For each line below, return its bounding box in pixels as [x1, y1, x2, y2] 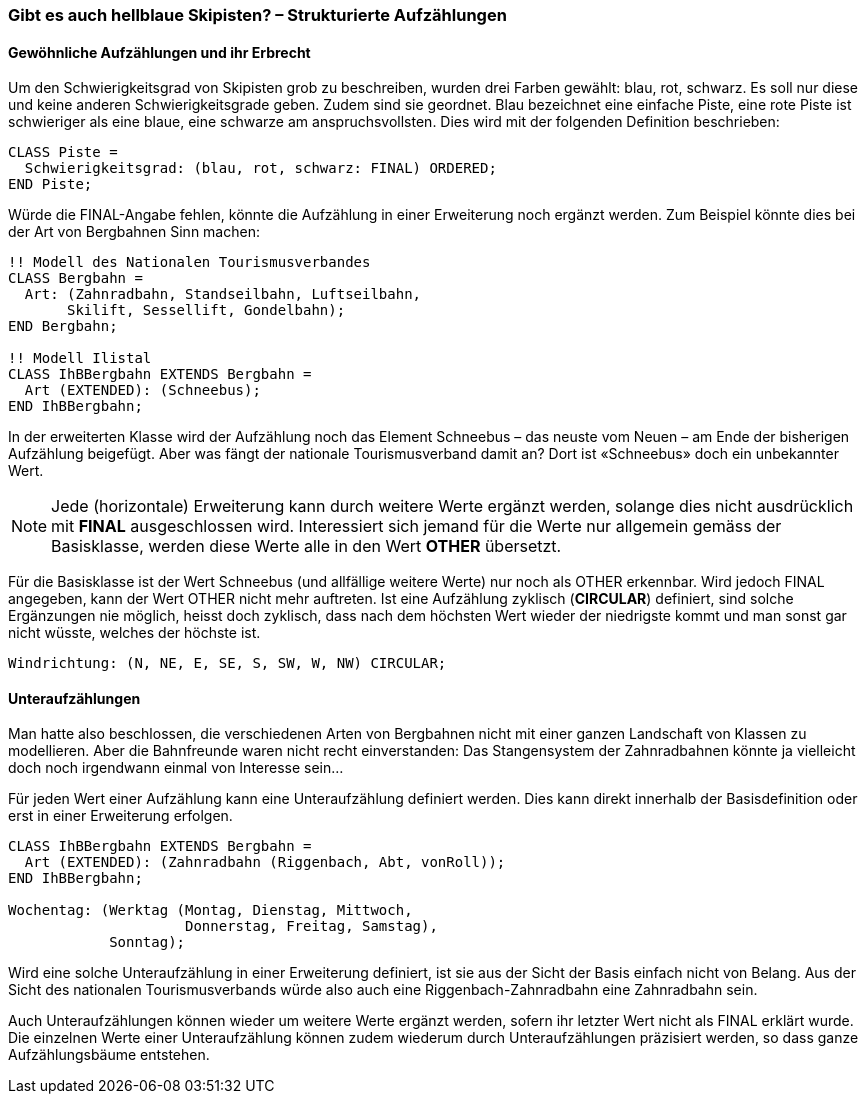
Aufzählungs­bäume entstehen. [8, 1046, 210, 1064]
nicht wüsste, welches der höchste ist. [8, 624, 261, 642]
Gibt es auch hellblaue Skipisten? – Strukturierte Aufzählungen [8, 5, 507, 25]
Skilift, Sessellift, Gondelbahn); [67, 302, 346, 319]
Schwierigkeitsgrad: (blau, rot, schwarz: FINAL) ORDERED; [24, 160, 497, 177]
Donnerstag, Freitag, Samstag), [185, 918, 438, 935]
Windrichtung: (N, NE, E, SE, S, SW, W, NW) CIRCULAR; [8, 655, 447, 672]
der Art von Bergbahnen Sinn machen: [8, 223, 260, 241]
